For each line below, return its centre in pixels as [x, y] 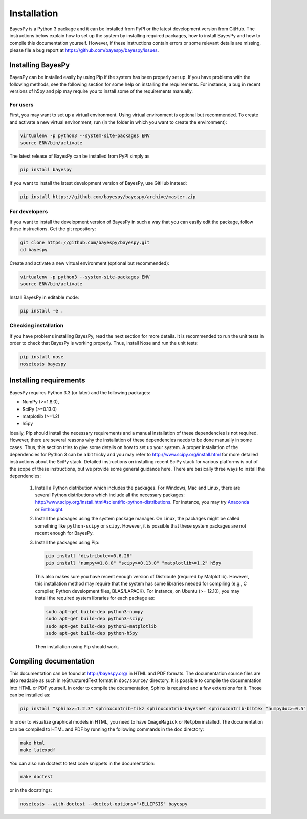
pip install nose [42, 357]
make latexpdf [38, 750]
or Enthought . [49, 509]
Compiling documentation [52, 661]
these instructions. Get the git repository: [53, 229]
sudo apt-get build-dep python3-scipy [94, 619]
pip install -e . [42, 311]
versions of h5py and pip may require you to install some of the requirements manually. [101, 91]
